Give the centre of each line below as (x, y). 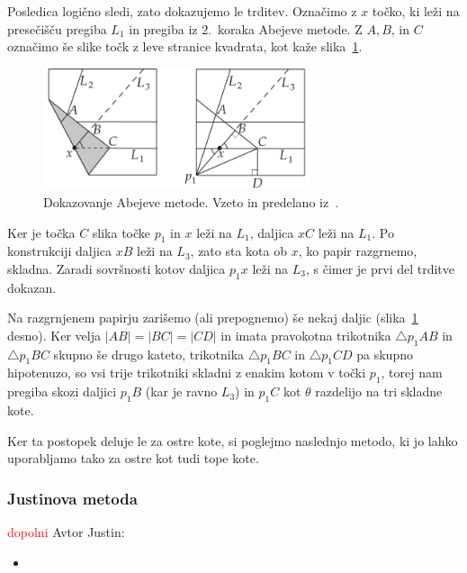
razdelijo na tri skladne (379, 391)
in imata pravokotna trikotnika (306, 335)
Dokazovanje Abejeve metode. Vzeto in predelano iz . (191, 201)
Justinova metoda (72, 498)
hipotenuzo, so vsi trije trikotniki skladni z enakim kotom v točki (187, 373)
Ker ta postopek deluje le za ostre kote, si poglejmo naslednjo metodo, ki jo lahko (233, 440)
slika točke (121, 232)
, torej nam (412, 373)
